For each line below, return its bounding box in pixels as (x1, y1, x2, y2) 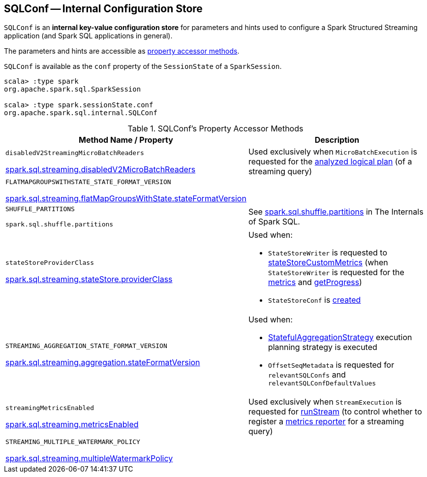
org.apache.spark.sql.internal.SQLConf (4, 109, 157, 117)
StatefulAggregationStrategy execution (268, 332, 412, 343)
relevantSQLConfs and (268, 370, 346, 380)
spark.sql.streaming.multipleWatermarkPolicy (5, 453, 173, 464)
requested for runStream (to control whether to (248, 407, 422, 417)
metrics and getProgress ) (268, 277, 362, 287)
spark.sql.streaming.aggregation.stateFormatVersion (5, 357, 200, 368)
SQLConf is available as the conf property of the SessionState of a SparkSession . (4, 62, 282, 71)
